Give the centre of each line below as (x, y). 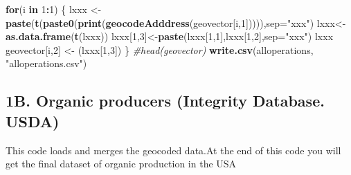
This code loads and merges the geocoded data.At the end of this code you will (173, 150)
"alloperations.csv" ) (46, 63)
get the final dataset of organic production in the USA (121, 164)
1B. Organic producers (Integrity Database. (165, 101)
